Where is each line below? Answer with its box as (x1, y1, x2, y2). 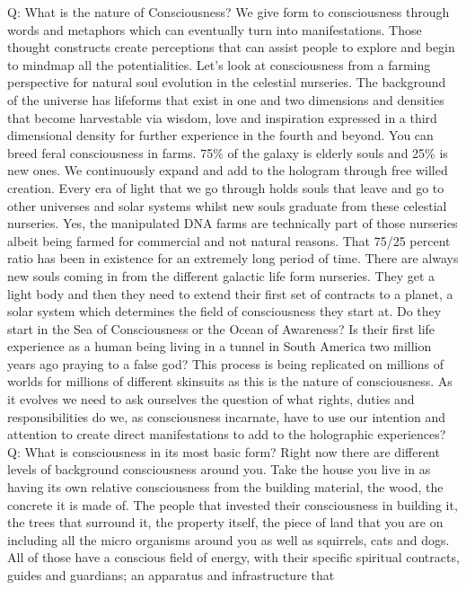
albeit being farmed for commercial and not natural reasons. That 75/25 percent (7, 231, 451, 250)
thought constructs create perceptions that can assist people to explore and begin (7, 38, 455, 57)
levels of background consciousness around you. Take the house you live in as (7, 460, 431, 479)
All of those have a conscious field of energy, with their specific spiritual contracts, (7, 548, 460, 567)
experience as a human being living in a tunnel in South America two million (7, 337, 432, 356)
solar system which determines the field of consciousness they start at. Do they (7, 302, 442, 321)
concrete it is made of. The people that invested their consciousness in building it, (7, 495, 458, 514)
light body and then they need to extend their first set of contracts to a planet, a (7, 284, 453, 303)
